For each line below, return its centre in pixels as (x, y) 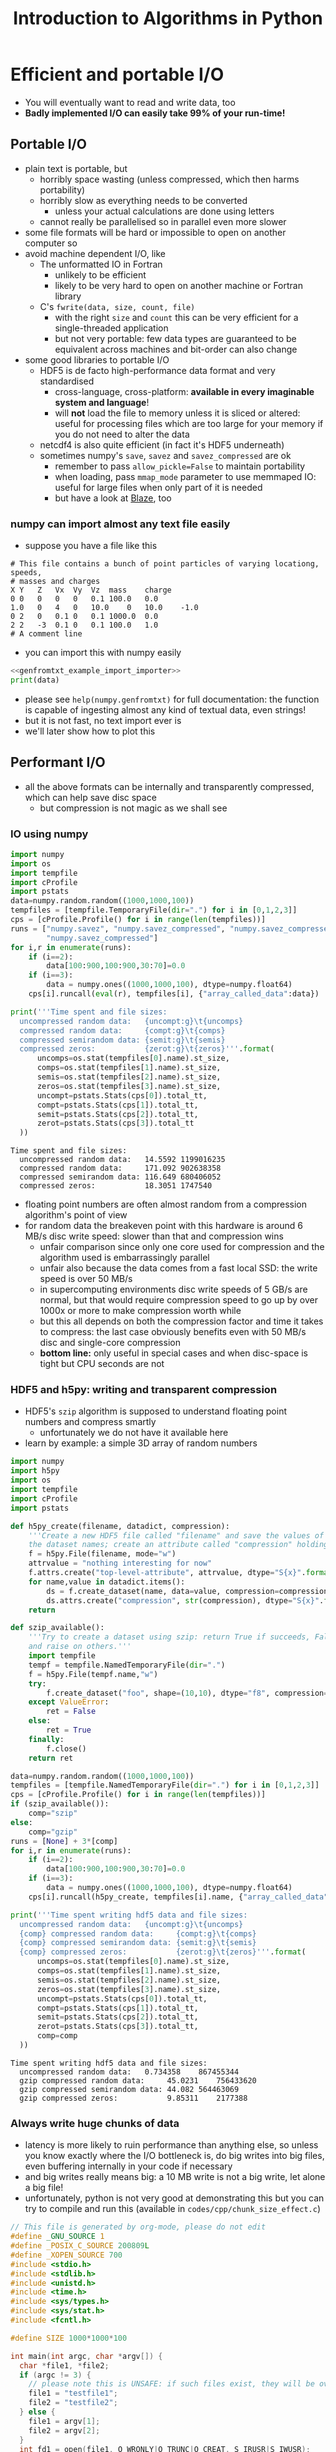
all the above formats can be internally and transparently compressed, (169, 786)
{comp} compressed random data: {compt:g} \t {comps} (138, 1933)
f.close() (66, 1748)
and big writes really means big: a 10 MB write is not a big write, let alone (175, 2177)
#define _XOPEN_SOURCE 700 (66, 2255)
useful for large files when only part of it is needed (158, 487)
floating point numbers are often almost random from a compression (165, 1204)
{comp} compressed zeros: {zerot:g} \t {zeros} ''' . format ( (163, 1952)
